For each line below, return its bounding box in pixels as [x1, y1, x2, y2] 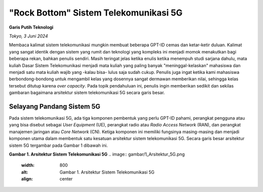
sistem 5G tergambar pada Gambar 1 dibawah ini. [9, 142, 108, 148]
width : [21, 162, 35, 168]
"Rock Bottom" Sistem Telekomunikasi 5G [9, 7, 183, 18]
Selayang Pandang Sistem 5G [9, 102, 101, 110]
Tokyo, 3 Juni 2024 [9, 33, 48, 39]
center [59, 176, 73, 182]
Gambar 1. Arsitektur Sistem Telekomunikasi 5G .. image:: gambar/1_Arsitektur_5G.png [9, 151, 185, 157]
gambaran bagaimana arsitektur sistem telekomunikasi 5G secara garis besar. [9, 90, 165, 96]
